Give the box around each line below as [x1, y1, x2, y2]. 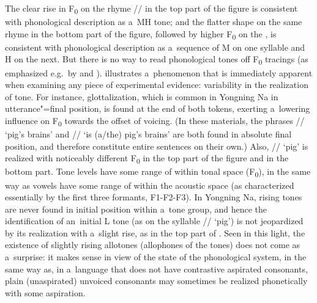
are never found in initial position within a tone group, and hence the [5, 202, 267, 215]
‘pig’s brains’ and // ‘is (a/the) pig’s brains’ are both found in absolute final [5, 128, 292, 141]
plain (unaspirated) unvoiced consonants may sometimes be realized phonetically [5, 274, 308, 287]
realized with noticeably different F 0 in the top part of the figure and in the [5, 151, 289, 166]
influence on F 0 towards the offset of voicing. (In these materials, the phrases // [5, 114, 305, 128]
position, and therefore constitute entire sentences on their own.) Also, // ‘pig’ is [5, 139, 308, 152]
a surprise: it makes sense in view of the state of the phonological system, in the [5, 250, 307, 263]
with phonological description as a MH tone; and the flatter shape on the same [5, 15, 302, 28]
